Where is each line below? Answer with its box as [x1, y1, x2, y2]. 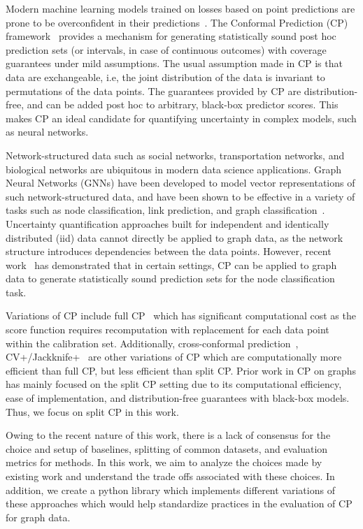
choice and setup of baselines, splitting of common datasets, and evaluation [6, 441, 328, 456]
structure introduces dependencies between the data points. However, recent [6, 244, 332, 259]
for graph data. [6, 509, 71, 524]
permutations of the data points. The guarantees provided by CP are [6, 83, 301, 98]
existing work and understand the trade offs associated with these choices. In [6, 469, 335, 483]
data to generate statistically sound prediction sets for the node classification [6, 271, 335, 286]
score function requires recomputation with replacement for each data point [6, 322, 329, 337]
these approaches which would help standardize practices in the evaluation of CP [6, 496, 353, 511]
